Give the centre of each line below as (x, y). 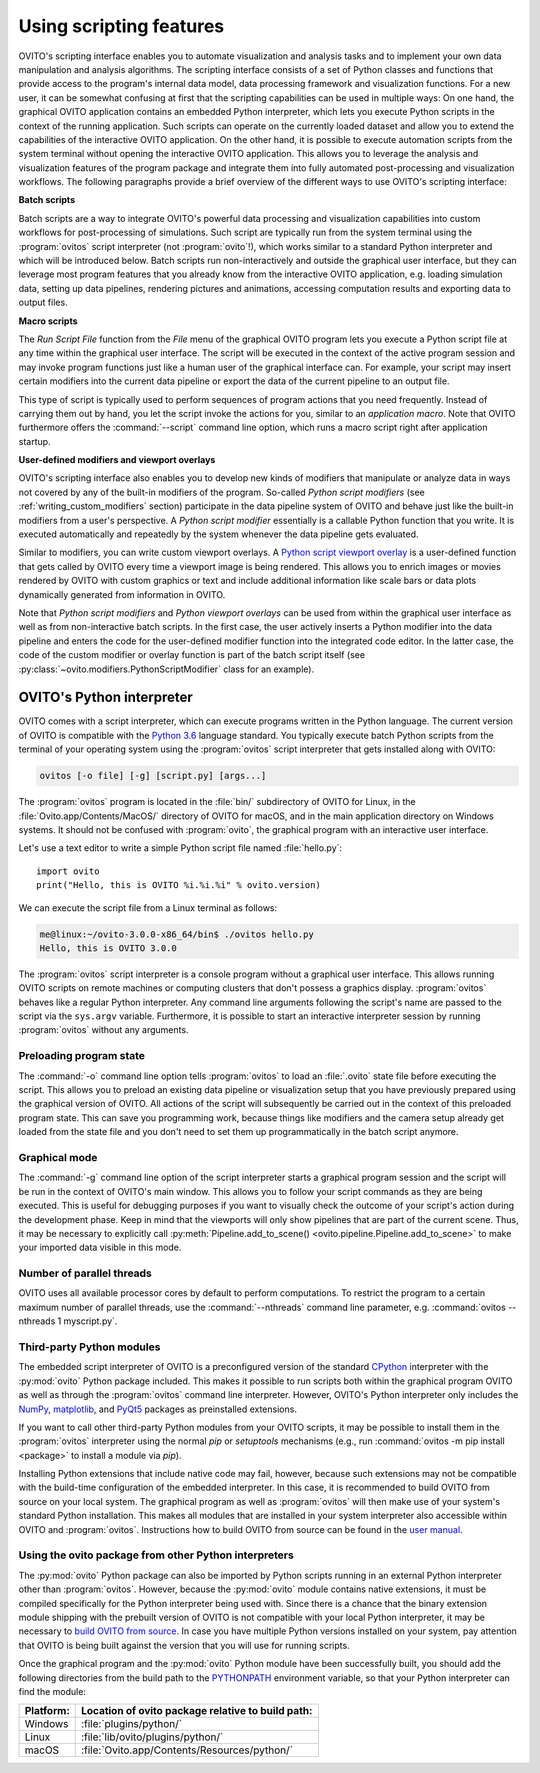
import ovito (68, 871)
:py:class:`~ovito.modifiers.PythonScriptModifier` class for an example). (166, 669)
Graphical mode (58, 1157)
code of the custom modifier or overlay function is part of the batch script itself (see (191, 655)
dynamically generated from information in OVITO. (122, 594)
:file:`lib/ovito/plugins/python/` (152, 1737)
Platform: (47, 1711)
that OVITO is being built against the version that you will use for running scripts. (184, 1645)
